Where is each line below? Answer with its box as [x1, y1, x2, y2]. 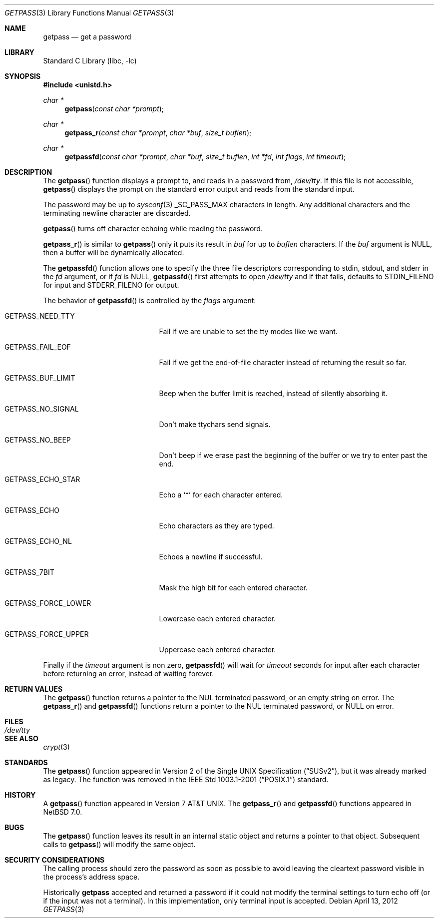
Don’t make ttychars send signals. [159, 420, 271, 429]
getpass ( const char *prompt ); [64, 104, 164, 113]
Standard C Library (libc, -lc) [43, 56, 137, 65]
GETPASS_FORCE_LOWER [4, 599, 91, 607]
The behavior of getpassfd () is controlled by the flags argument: [43, 296, 256, 305]
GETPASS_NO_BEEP [4, 436, 71, 444]
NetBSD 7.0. [43, 808, 82, 816]
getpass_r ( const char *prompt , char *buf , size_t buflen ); [64, 128, 252, 137]
